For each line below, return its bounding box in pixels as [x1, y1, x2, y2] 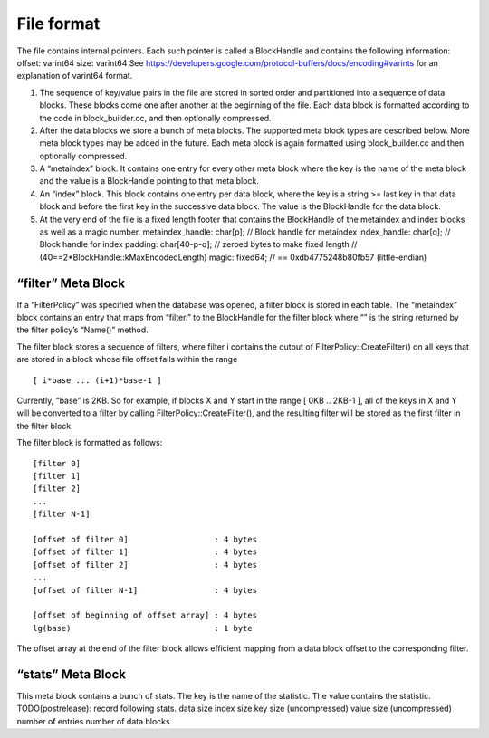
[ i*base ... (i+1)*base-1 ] [33, 375, 162, 385]
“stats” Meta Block [16, 666, 127, 682]
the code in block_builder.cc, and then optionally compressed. [39, 112, 272, 123]
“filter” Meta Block [16, 275, 126, 291]
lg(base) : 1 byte [33, 623, 253, 633]
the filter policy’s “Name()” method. [16, 324, 149, 335]
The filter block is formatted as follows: [16, 437, 163, 448]
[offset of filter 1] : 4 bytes [33, 547, 258, 557]
